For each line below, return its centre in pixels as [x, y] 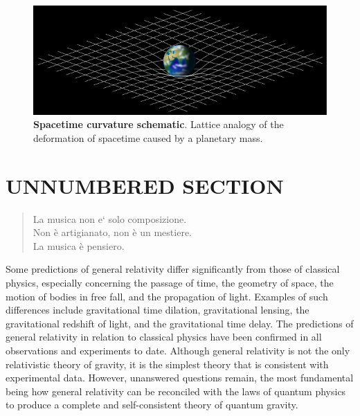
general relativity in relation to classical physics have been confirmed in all [164, 337]
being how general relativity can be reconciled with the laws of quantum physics [176, 391]
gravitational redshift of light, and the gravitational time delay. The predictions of [180, 323]
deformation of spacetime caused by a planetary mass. [148, 137]
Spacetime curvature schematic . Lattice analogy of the [159, 124]
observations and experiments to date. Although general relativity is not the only [178, 350]
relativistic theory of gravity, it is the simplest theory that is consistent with [167, 364]
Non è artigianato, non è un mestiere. [112, 232]
